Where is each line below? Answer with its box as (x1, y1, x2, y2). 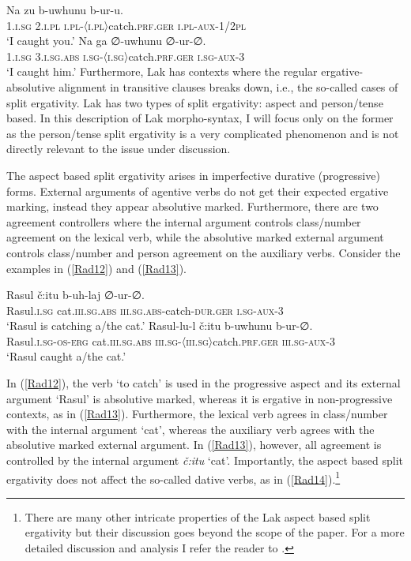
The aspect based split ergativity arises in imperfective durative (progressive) (6, 166, 380, 183)
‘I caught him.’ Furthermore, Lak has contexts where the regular (6, 63, 318, 80)
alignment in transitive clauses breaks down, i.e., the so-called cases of (58, 78, 398, 95)
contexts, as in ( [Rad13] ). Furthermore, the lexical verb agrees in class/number (6, 406, 388, 422)
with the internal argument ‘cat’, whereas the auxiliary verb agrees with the (6, 421, 375, 437)
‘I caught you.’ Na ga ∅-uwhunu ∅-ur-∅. (6, 32, 206, 49)
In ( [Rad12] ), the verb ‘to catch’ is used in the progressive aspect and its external (6, 375, 401, 391)
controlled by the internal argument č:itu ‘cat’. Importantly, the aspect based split (6, 452, 404, 469)
